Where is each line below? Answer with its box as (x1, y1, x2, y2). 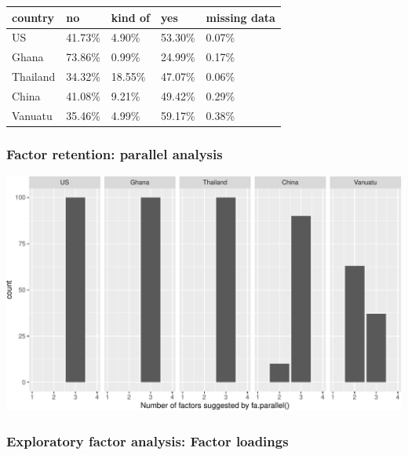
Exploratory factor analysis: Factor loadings (6, 431, 289, 450)
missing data (206, 9, 275, 25)
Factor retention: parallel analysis (6, 144, 223, 163)
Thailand (12, 68, 56, 85)
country (12, 9, 55, 25)
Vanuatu (12, 107, 53, 123)
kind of (111, 9, 150, 25)
